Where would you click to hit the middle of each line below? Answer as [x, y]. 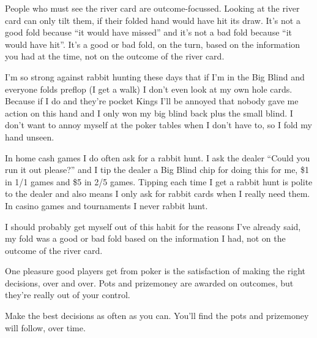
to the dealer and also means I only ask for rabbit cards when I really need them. [158, 194]
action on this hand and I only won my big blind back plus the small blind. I [149, 113]
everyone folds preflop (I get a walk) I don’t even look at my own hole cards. [149, 89]
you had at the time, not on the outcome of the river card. [115, 56]
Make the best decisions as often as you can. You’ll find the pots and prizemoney [157, 316]
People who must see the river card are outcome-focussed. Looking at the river [152, 8]
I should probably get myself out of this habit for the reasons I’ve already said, [153, 226]
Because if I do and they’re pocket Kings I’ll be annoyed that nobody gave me [152, 101]
